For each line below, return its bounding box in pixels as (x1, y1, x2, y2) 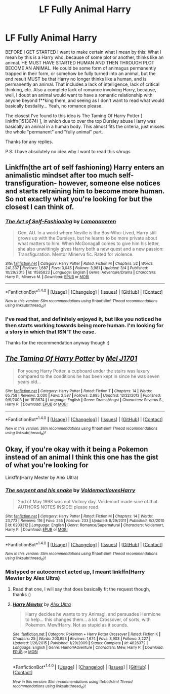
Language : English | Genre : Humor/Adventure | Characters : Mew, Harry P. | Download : (12, 645, 164, 650)
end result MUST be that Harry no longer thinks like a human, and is (5, 76, 147, 82)
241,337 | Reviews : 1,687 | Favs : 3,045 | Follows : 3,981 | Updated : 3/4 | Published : (5, 265, 148, 270)
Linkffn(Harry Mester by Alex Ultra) (5, 474, 78, 480)
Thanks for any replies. (5, 138, 53, 145)
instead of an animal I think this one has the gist (5, 453, 158, 462)
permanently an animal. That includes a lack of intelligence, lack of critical (5, 81, 160, 87)
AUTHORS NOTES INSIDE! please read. (17, 504, 100, 510)
